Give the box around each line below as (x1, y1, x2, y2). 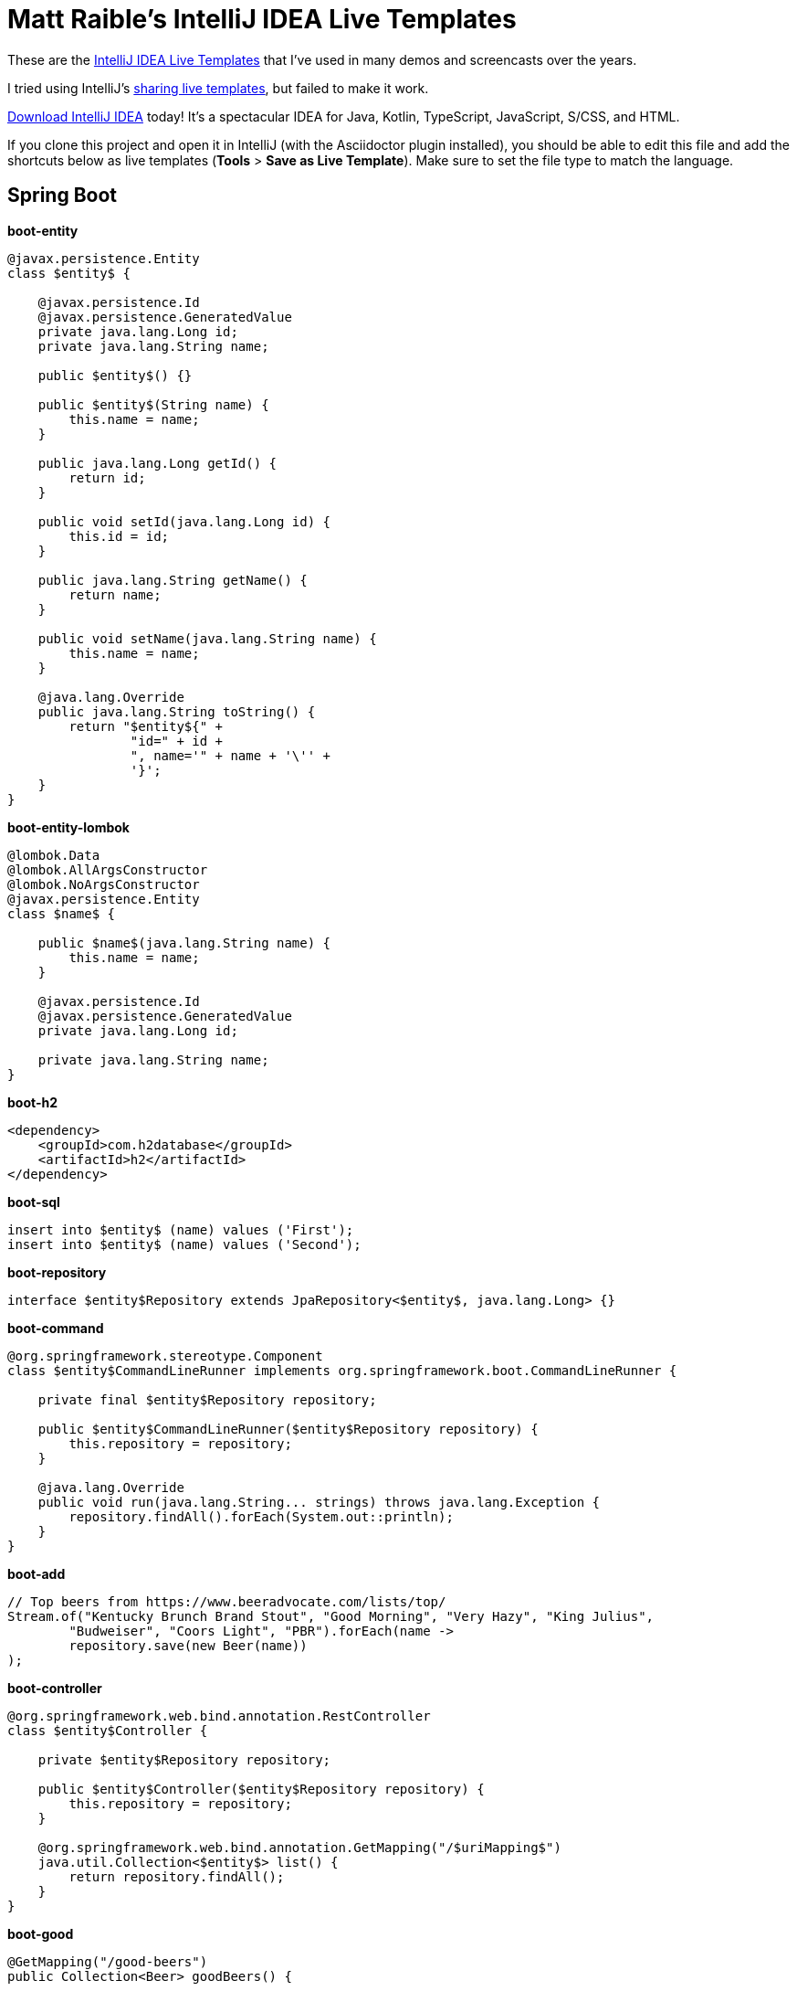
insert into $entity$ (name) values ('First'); (7, 1222, 354, 1237)
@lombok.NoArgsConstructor (7, 876, 200, 892)
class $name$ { (7, 905, 116, 921)
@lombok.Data (7, 847, 100, 863)
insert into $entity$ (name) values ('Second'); (7, 1236, 362, 1252)
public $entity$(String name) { (37, 397, 269, 412)
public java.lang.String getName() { (37, 572, 308, 588)
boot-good (7, 1925, 74, 1942)
